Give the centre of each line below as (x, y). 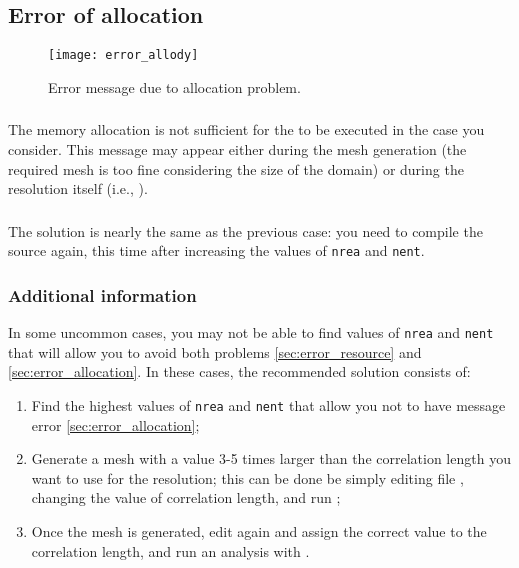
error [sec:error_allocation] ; (115, 424)
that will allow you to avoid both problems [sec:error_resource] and (215, 351)
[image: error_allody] (123, 55)
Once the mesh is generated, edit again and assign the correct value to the (259, 531)
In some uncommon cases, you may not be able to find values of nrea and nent (251, 332)
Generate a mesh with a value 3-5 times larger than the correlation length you (271, 458)
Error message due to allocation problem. (174, 86)
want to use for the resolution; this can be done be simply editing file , (247, 477)
